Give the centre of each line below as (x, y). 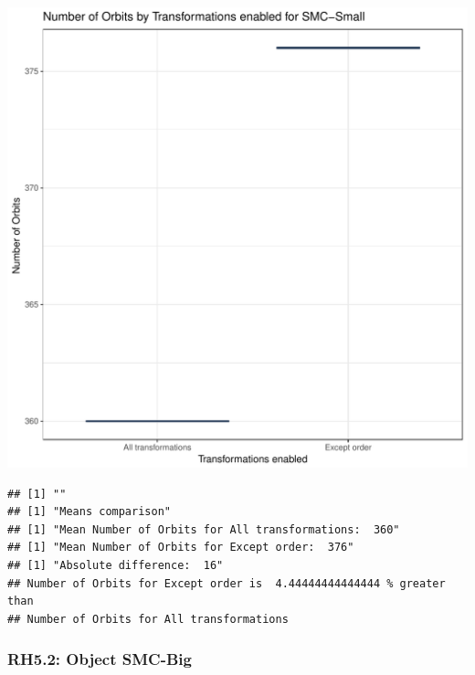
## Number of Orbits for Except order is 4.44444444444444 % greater (227, 583)
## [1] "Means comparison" (89, 512)
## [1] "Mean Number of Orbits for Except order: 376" (181, 548)
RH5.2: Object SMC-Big (100, 659)
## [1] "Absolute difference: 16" (116, 565)
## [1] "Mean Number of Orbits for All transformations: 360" (204, 529)
